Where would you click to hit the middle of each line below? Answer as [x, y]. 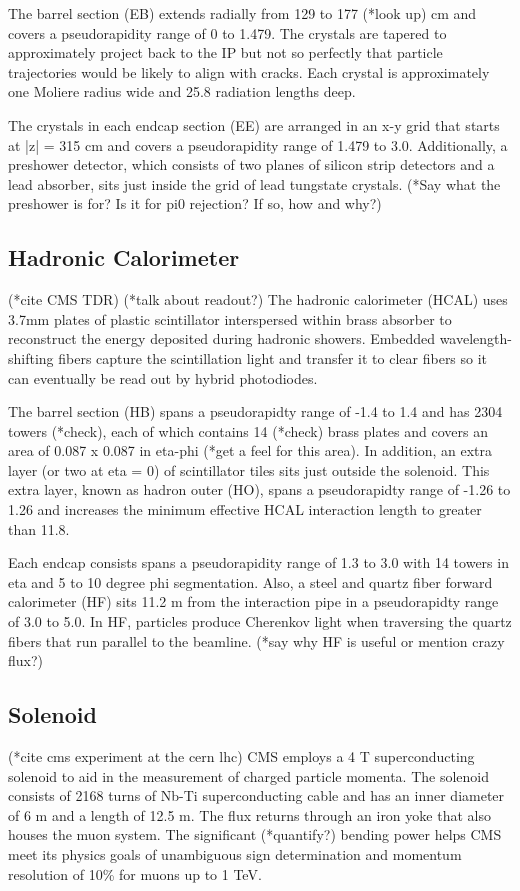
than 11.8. [39, 528]
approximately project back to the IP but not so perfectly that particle [225, 52]
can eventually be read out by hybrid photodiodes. [163, 377]
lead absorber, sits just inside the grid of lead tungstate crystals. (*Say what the [254, 183]
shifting [31, 357]
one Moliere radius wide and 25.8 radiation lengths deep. [182, 91]
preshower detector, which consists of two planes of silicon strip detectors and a [251, 164]
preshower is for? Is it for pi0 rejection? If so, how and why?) [195, 203]
